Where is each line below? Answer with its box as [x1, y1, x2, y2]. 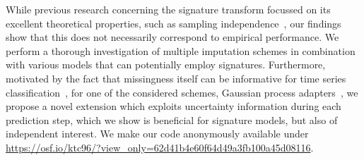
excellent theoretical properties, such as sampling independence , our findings [6, 16, 341, 30]
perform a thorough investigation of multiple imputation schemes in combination [6, 43, 356, 58]
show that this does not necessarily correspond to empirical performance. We [6, 30, 339, 44]
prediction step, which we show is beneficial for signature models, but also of [6, 112, 338, 127]
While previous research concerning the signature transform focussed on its [6, 2, 331, 16]
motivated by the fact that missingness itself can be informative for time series [6, 70, 346, 85]
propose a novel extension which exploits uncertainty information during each [6, 99, 341, 113]
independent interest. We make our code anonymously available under [6, 126, 309, 141]
